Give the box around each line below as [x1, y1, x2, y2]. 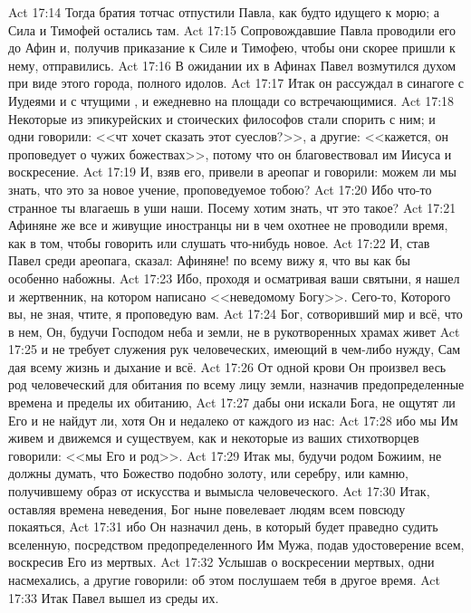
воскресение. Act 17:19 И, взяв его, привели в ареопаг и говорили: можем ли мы [8, 162, 457, 181]
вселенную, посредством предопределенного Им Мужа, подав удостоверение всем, [8, 534, 465, 553]
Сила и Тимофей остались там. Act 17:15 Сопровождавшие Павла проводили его [8, 20, 457, 39]
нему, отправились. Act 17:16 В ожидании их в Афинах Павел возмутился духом [8, 55, 457, 74]
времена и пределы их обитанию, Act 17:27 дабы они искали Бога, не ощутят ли [8, 393, 456, 412]
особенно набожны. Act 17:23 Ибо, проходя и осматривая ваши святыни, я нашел [8, 268, 460, 287]
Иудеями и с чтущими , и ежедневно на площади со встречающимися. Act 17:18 [8, 91, 455, 110]
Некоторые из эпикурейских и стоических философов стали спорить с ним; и [8, 109, 436, 128]
